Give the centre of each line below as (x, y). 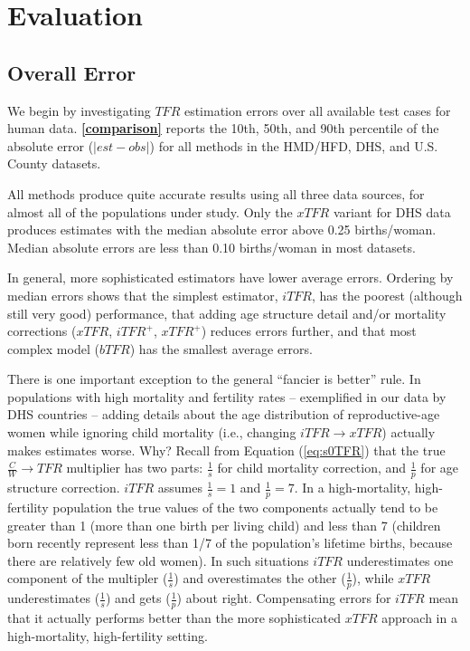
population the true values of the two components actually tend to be (245, 507)
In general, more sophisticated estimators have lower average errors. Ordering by (230, 278)
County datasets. (54, 163)
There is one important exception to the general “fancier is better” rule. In (214, 379)
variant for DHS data (392, 211)
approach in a (419, 617)
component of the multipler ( (88, 578)
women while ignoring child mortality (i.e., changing (152, 432)
